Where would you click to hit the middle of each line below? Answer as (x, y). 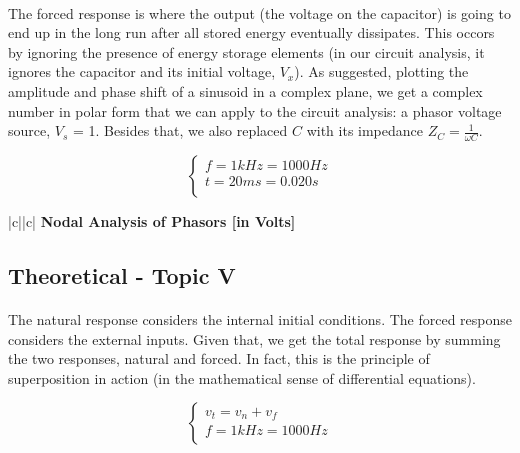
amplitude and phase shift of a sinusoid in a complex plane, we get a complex (245, 90)
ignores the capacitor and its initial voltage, (142, 71)
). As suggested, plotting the (381, 71)
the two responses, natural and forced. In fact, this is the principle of (219, 358)
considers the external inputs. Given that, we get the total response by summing (254, 338)
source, (29, 130)
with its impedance (365, 130)
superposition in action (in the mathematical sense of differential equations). (242, 377)
